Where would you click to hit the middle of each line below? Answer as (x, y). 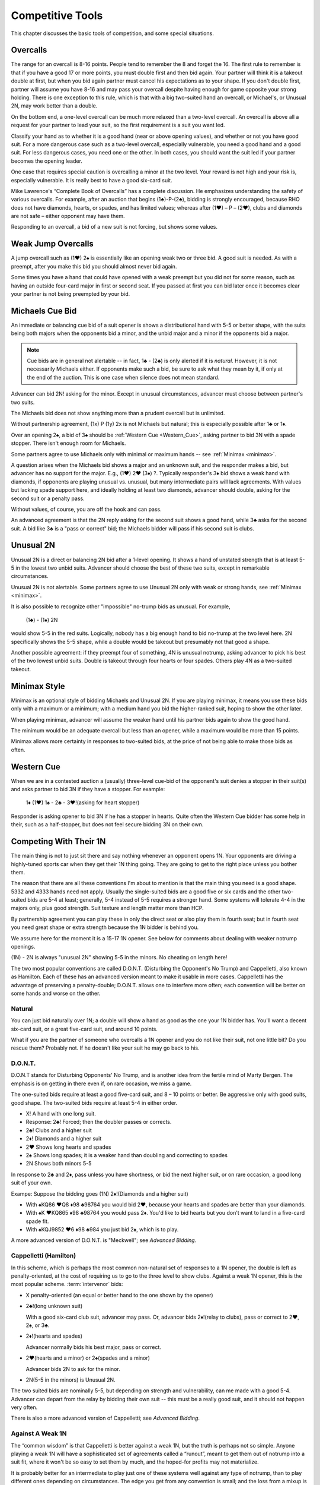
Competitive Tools (57, 15)
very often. (24, 1407)
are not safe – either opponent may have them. (68, 216)
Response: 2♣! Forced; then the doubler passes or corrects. (99, 1122)
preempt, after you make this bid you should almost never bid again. (94, 266)
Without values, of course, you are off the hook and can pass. (87, 509)
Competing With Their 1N (58, 841)
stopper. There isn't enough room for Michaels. (68, 443)
